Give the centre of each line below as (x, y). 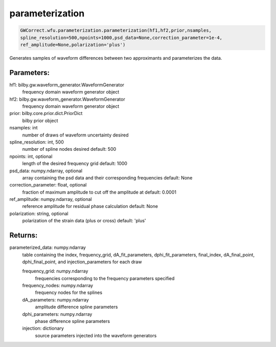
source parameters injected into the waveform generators (96, 335)
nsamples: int (24, 128)
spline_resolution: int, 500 (37, 142)
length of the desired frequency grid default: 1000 (75, 164)
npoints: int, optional (31, 156)
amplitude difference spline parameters (76, 307)
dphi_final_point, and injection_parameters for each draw (82, 262)
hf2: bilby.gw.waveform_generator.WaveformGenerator (67, 99)
